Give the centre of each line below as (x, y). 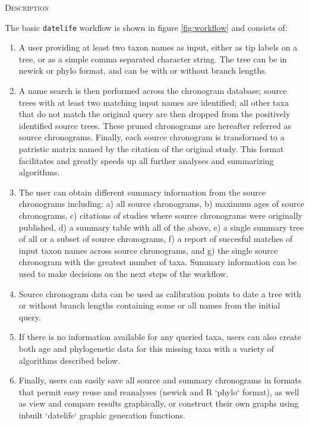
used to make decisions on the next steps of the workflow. (124, 273)
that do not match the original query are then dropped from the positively (154, 114)
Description (27, 7)
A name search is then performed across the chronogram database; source (153, 91)
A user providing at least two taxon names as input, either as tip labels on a (158, 47)
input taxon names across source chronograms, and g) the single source (148, 250)
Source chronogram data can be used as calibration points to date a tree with (160, 293)
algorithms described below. (69, 360)
